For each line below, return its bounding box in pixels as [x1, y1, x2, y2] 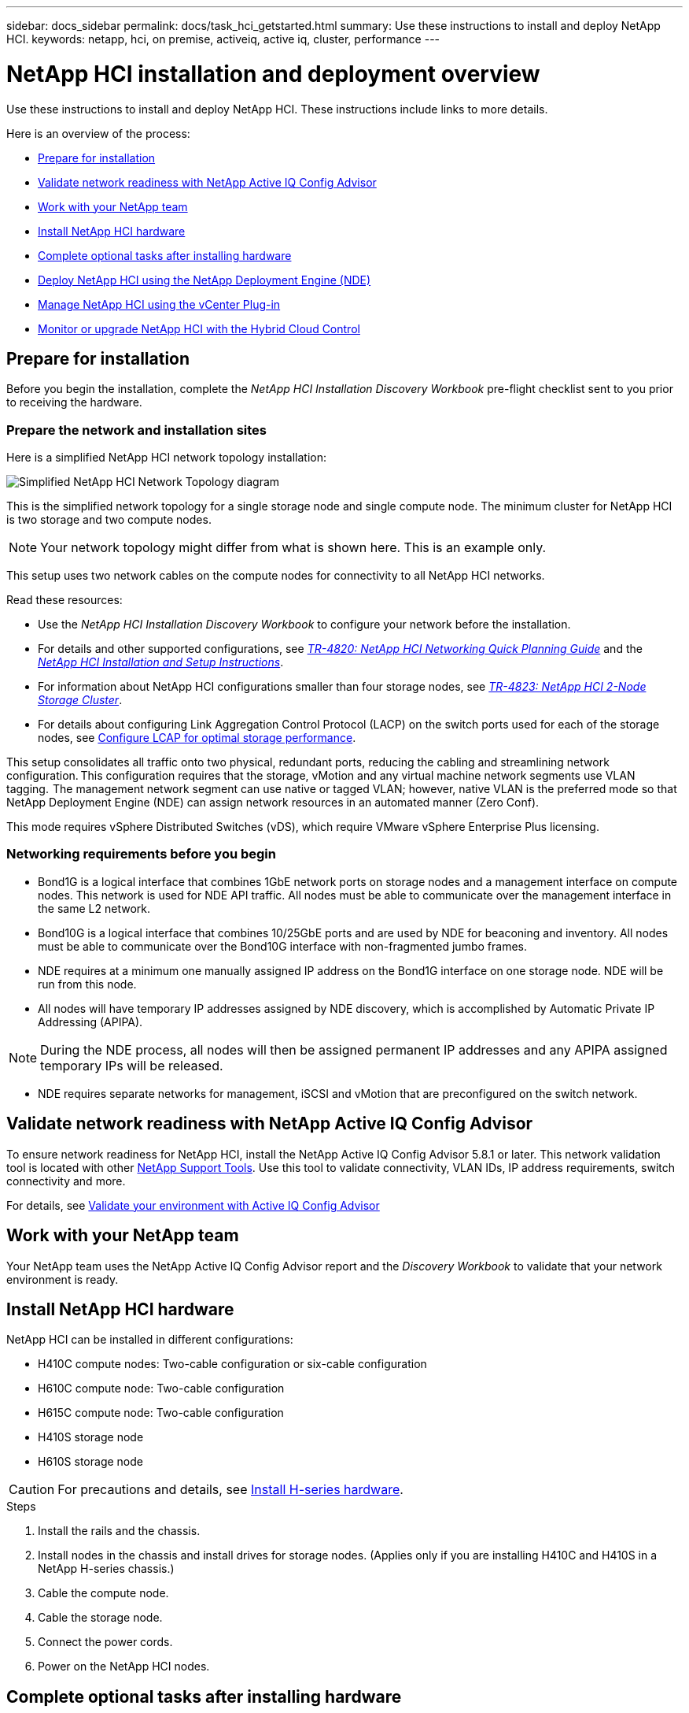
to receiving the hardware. [6, 395, 142, 410]
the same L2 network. [38, 901, 150, 915]
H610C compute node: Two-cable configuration [38, 1381, 285, 1396]
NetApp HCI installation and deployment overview [6, 60, 540, 87]
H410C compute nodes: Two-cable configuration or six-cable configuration [38, 1357, 427, 1371]
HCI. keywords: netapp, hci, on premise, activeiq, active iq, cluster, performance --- [6, 32, 440, 46]
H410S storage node [38, 1430, 144, 1444]
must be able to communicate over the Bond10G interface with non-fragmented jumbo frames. [38, 939, 527, 953]
